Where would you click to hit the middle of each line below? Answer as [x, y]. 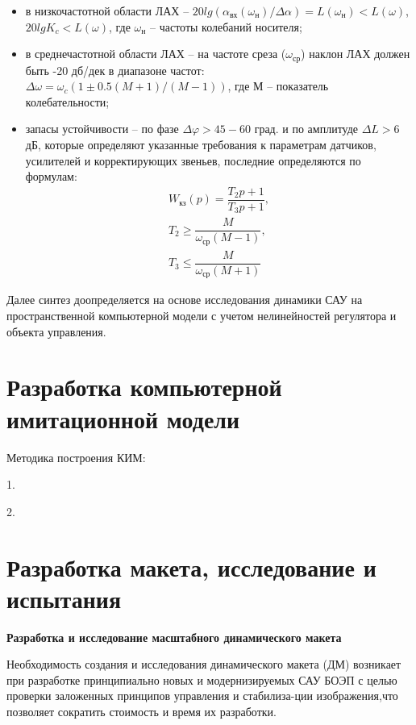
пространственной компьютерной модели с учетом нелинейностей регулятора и [202, 316]
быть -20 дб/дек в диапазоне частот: [115, 70]
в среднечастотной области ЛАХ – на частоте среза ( [156, 54]
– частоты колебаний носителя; [226, 26]
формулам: [51, 176]
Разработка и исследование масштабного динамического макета [174, 637]
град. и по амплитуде [306, 129]
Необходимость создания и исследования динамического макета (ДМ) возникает [204, 664]
